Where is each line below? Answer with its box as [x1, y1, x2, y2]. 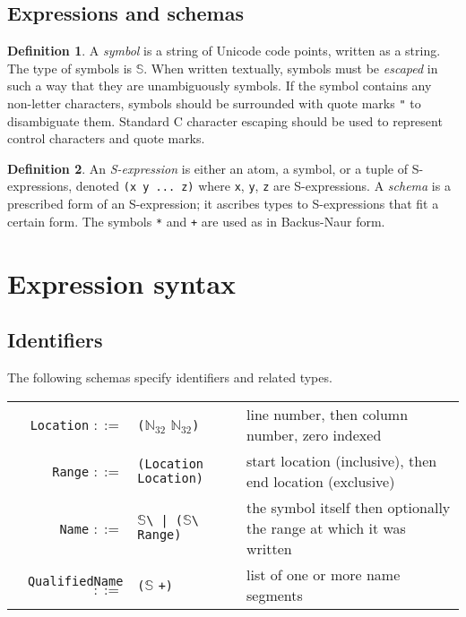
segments [246, 584, 303, 605]
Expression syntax [7, 264, 237, 301]
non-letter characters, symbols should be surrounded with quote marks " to [7, 93, 421, 112]
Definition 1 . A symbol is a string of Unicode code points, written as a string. [7, 41, 441, 60]
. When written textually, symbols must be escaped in [143, 58, 438, 77]
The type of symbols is [7, 58, 133, 77]
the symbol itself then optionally [246, 496, 451, 518]
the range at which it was [246, 517, 406, 538]
